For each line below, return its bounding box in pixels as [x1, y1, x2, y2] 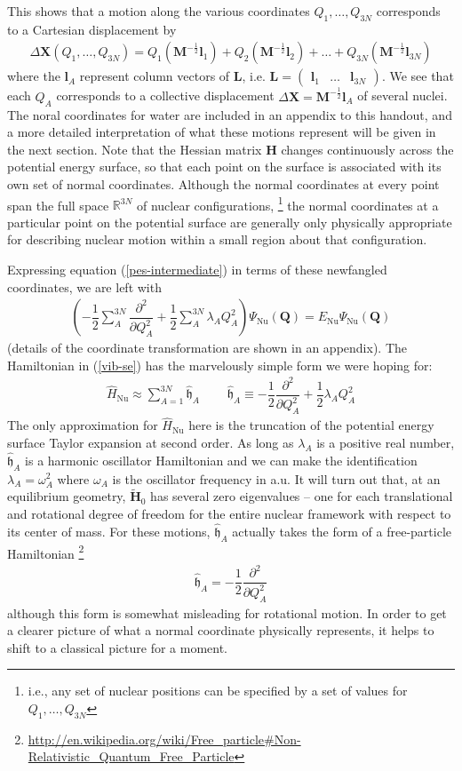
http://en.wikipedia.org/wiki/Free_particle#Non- [28, 729, 301, 748]
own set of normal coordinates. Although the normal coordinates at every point [7, 174, 440, 193]
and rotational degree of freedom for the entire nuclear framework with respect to [7, 504, 451, 522]
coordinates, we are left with [7, 277, 162, 296]
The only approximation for [7, 416, 158, 434]
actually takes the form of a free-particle [232, 521, 452, 540]
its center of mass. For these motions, [7, 521, 211, 540]
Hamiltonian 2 [7, 541, 84, 562]
